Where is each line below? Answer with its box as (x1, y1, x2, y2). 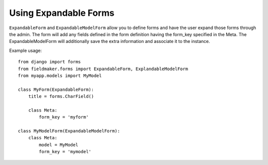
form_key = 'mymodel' (39, 149, 92, 155)
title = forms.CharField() (28, 94, 94, 99)
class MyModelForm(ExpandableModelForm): (18, 128, 120, 134)
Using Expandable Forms (9, 7, 115, 18)
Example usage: (9, 47, 42, 53)
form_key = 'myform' (39, 114, 89, 120)
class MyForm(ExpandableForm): (18, 86, 94, 92)
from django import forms (18, 59, 81, 65)
